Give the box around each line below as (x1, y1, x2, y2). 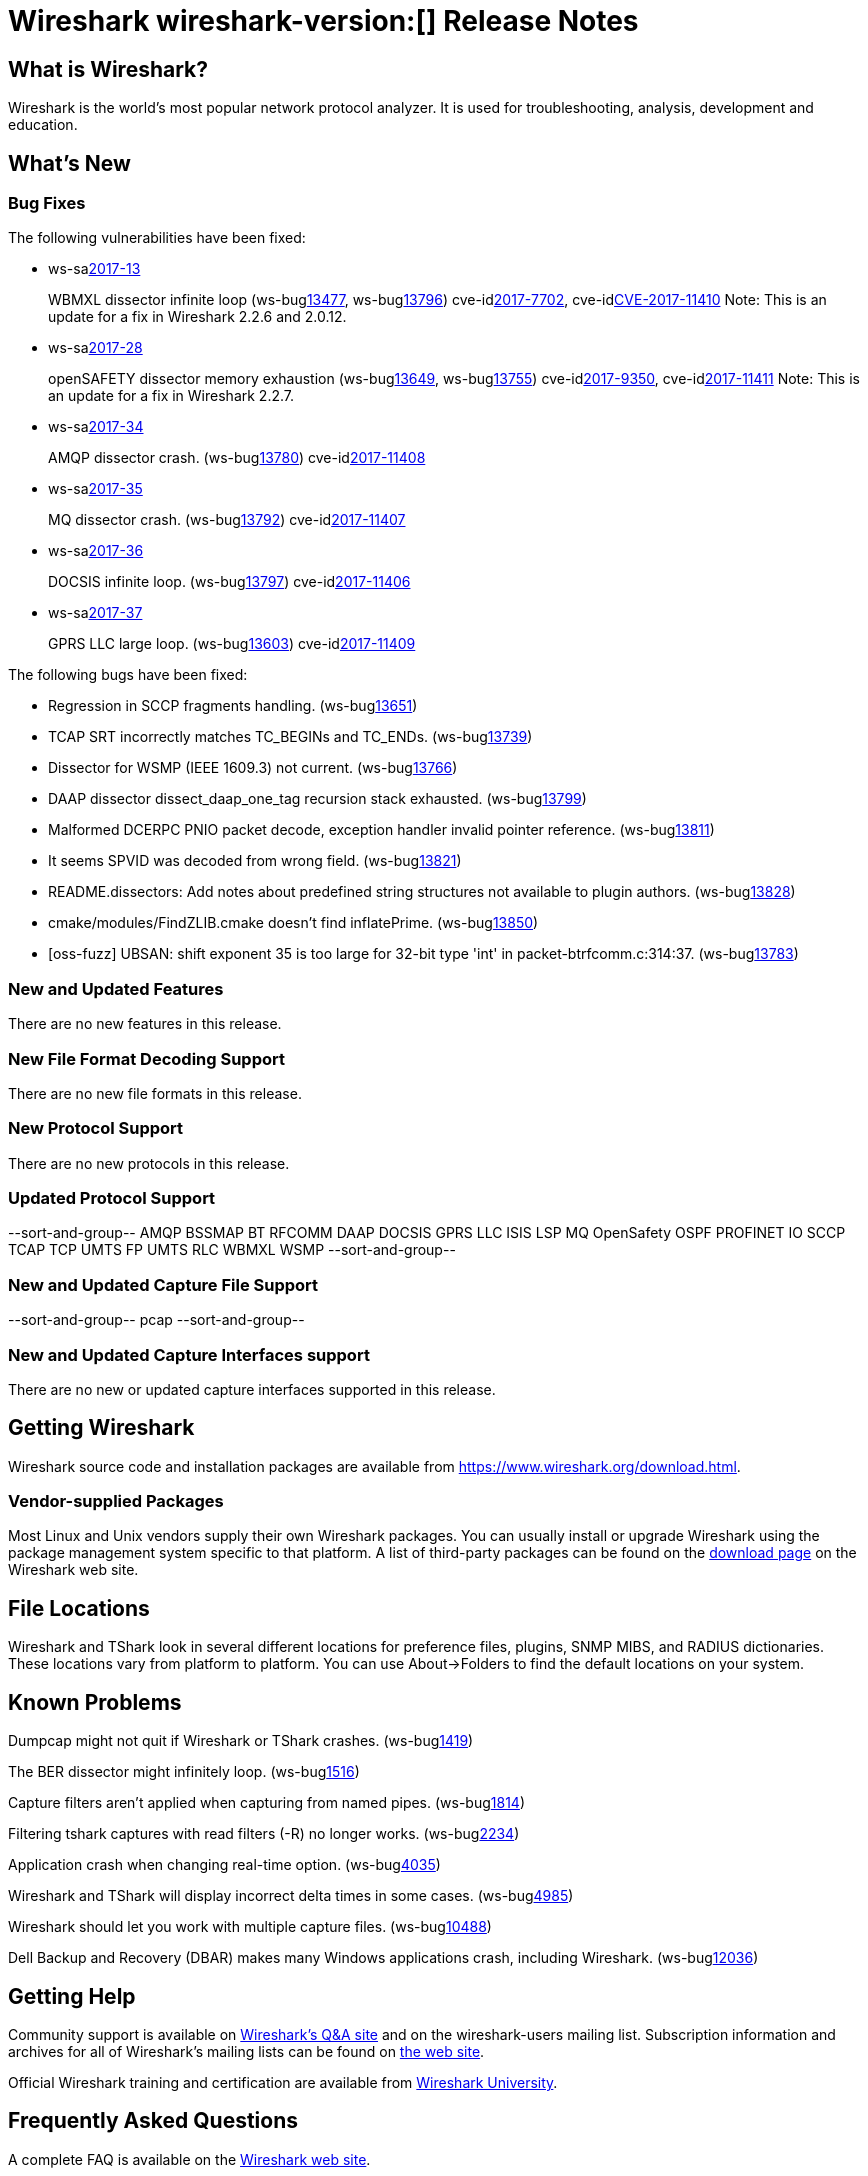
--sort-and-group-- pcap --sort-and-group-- (8, 1311, 305, 1329)
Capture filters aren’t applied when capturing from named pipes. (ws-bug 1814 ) (8, 1794, 526, 1812)
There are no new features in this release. (8, 1015, 282, 1033)
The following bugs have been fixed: (8, 666, 248, 684)
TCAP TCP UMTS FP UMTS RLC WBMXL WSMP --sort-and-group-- (8, 1241, 456, 1259)
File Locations (8, 1595, 150, 1621)
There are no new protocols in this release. (8, 1154, 290, 1172)
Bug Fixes (8, 193, 86, 214)
